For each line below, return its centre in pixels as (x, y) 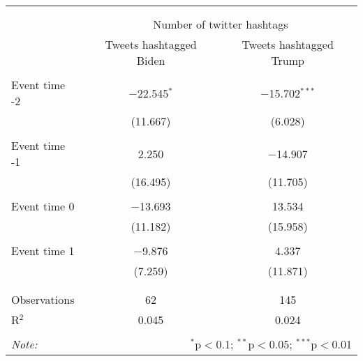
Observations (43, 299)
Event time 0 (43, 206)
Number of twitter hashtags (221, 24)
